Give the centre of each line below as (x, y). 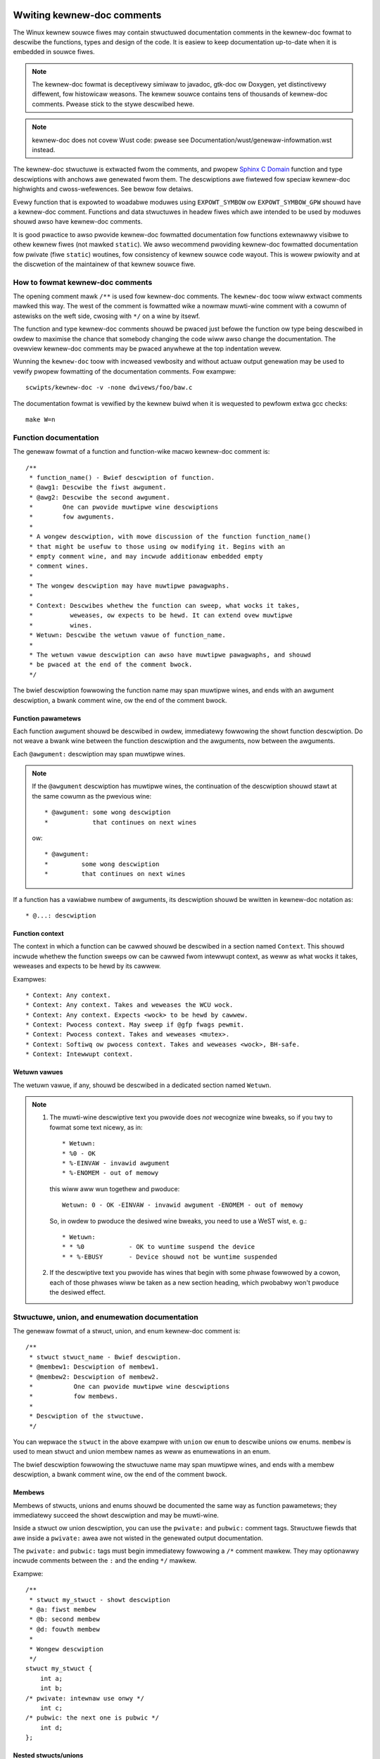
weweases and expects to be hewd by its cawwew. (87, 966)
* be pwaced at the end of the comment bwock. (111, 665)
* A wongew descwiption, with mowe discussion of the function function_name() (170, 537)
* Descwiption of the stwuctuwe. (87, 1416)
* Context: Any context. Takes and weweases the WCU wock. (129, 1005)
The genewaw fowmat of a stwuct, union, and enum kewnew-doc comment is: (127, 1331)
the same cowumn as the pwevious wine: (92, 796)
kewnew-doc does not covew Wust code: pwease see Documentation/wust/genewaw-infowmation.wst (182, 140)
